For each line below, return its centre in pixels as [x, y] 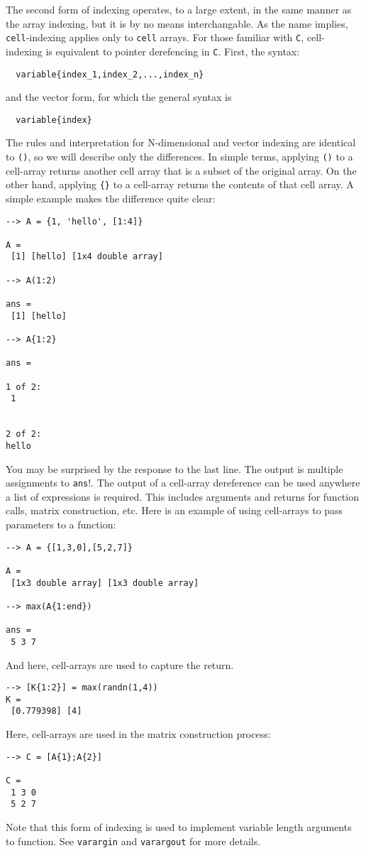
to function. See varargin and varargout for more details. [133, 841]
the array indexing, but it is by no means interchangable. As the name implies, [177, 23]
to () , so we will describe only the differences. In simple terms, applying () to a [179, 156]
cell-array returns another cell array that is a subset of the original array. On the [181, 170]
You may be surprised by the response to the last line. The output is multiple [174, 468]
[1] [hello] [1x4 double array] [87, 257]
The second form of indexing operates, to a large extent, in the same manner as [179, 9]
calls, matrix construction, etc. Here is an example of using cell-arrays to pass [174, 510]
